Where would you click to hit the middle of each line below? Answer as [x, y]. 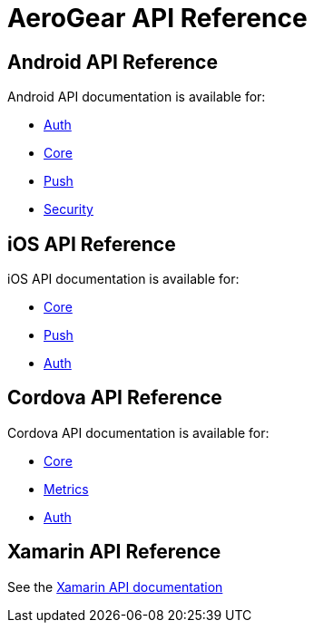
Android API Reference [113, 62]
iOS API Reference [92, 244]
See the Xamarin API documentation [115, 586]
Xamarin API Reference [114, 552]
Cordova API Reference [115, 398]
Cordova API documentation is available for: [138, 432]
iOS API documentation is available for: [123, 279]
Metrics [66, 489]
